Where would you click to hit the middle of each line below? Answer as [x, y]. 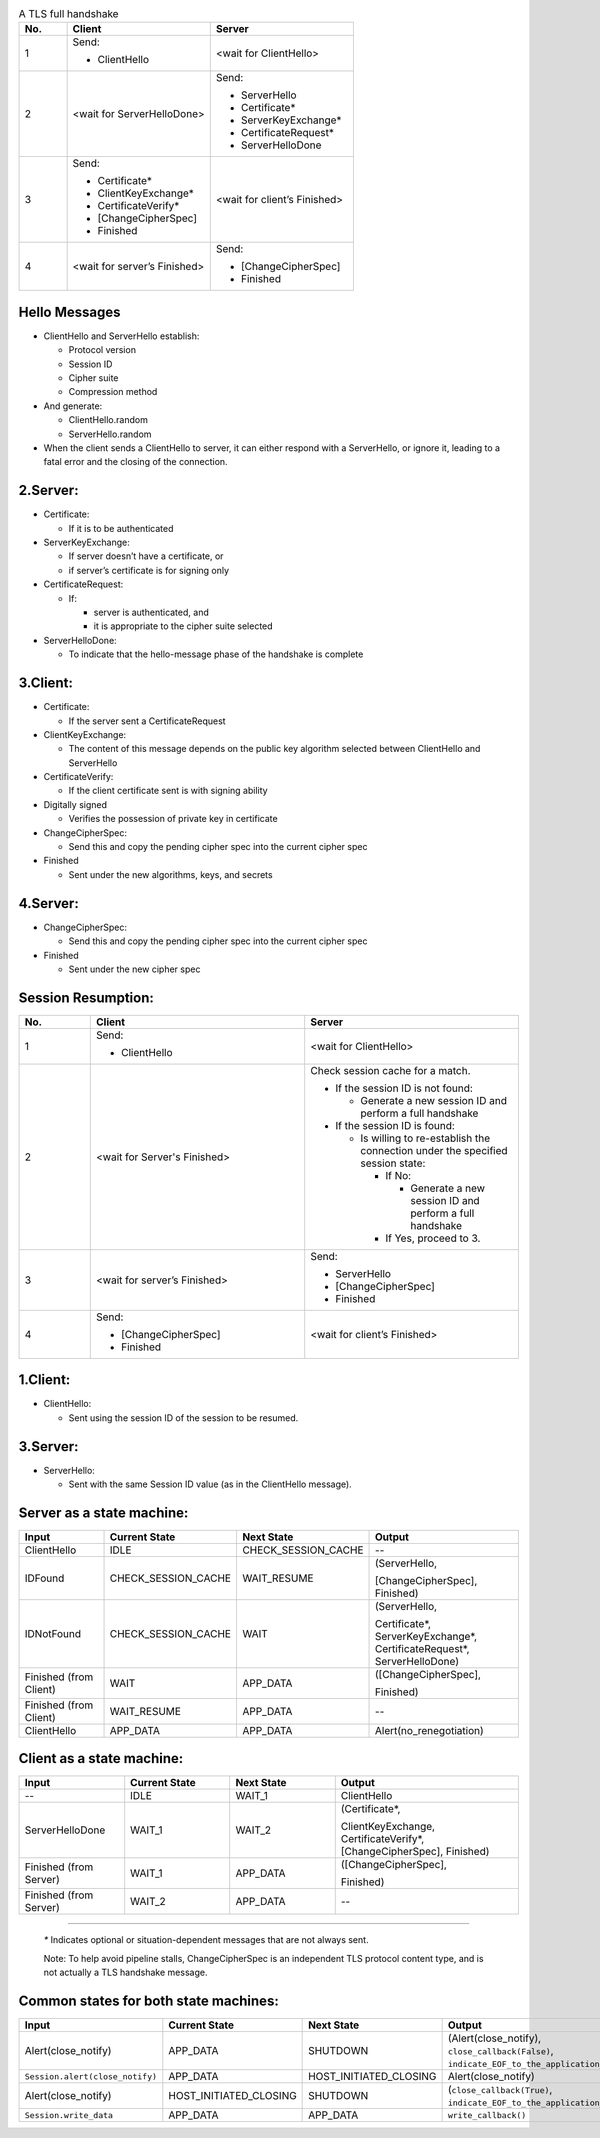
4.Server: [48, 903]
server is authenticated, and [151, 612]
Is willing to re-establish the [425, 1138]
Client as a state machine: [101, 1758]
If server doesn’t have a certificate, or [146, 556]
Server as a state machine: [103, 1512]
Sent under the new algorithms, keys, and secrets [171, 874]
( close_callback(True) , [500, 2090]
